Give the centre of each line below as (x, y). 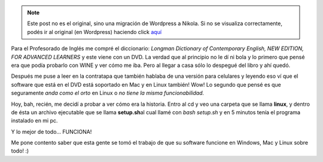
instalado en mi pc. (34, 121)
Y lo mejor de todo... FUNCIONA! (51, 132)
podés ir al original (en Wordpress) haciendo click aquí (94, 32)
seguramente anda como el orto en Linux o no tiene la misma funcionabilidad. (108, 93)
